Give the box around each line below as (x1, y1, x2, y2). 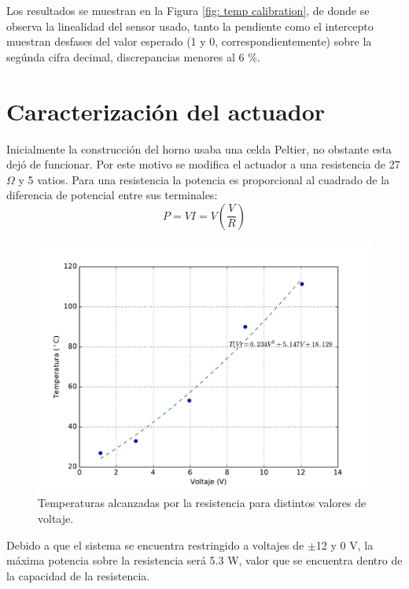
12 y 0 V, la (315, 536, 374, 553)
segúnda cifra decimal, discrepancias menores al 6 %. (6, 48, 260, 65)
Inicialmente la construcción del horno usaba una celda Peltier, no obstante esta (6, 140, 392, 157)
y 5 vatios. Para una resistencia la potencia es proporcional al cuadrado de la (18, 171, 390, 187)
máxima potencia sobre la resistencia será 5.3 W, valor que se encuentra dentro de (6, 552, 403, 569)
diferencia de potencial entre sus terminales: (6, 187, 218, 203)
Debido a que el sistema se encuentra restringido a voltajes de (6, 536, 304, 553)
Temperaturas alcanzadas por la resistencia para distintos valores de (38, 495, 367, 511)
